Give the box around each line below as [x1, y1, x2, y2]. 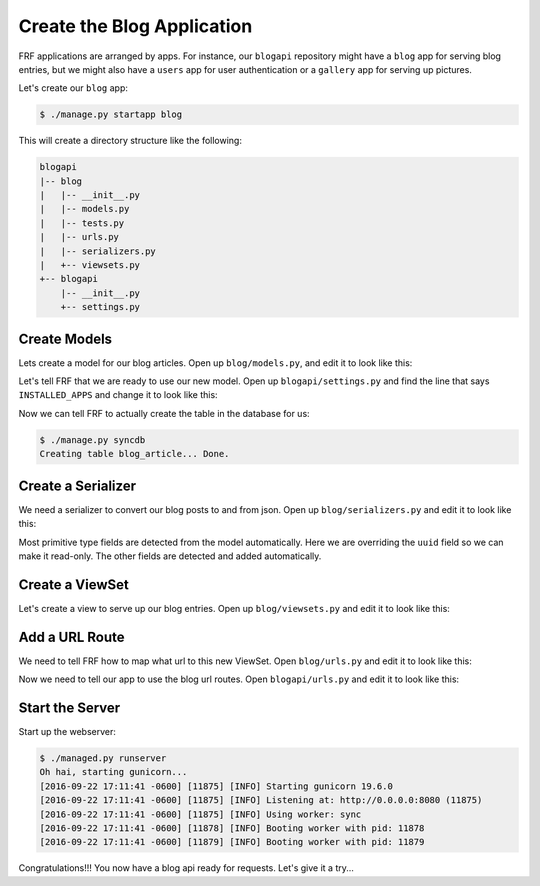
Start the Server [18, 699, 121, 716]
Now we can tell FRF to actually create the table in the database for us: [18, 407, 310, 419]
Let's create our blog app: [18, 82, 129, 94]
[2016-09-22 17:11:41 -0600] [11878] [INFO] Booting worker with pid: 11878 [39, 822, 425, 834]
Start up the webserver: [18, 726, 117, 738]
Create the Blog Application [18, 15, 253, 37]
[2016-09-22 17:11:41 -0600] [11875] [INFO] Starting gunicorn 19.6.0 [39, 780, 394, 792]
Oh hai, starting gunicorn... [39, 766, 188, 778]
